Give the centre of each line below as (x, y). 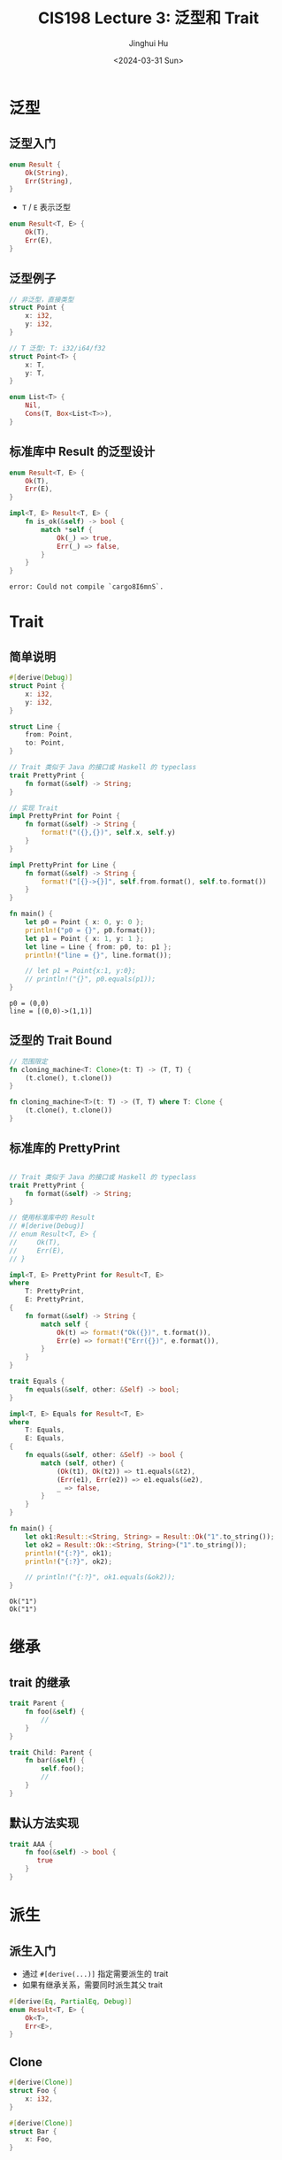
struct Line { (35, 727)
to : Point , (45, 743)
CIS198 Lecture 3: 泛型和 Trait (149, 18)
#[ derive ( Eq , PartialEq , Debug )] (71, 2002)
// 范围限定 (29, 1061)
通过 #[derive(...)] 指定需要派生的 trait (95, 1973)
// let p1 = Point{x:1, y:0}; (81, 971)
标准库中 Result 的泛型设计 (82, 452)
